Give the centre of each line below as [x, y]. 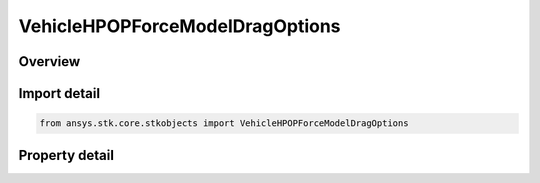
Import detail [59, 93]
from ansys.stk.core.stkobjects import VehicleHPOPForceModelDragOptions [224, 123]
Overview [49, 61]
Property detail [66, 155]
